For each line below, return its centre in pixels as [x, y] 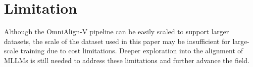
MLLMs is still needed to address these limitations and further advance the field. [127, 60]
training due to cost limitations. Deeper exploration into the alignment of [132, 51]
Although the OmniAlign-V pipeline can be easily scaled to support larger [117, 32]
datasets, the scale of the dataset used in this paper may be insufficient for [117, 41]
